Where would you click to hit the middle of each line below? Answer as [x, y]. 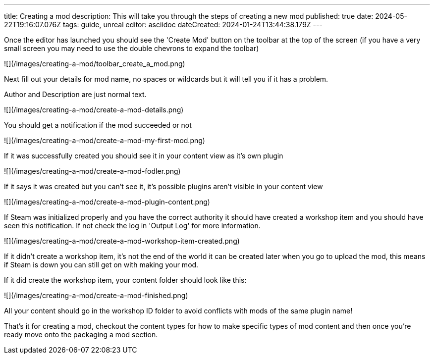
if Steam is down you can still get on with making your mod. [101, 265]
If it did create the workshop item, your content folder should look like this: [125, 280]
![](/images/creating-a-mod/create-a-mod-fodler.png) [92, 171]
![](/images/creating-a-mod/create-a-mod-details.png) [94, 110]
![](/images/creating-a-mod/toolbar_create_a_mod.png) [95, 64]
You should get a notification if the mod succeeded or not [98, 125]
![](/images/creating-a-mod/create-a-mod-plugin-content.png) [107, 202]
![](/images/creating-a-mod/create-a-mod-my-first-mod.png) [105, 140]
